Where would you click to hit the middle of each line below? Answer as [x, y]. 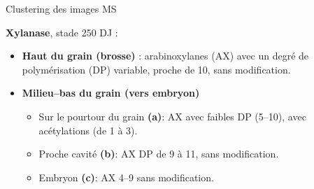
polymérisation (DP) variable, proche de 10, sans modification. [156, 69]
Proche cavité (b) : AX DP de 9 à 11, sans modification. [159, 154]
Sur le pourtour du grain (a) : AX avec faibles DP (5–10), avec [172, 116]
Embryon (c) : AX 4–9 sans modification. [126, 177]
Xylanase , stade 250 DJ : [62, 32]
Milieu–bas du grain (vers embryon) [111, 93]
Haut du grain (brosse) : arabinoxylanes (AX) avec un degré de [165, 56]
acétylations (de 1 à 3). [88, 130]
